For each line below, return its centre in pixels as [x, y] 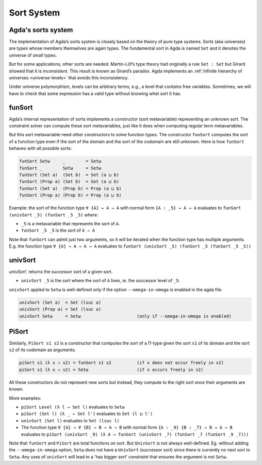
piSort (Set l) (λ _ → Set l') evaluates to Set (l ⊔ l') [87, 414]
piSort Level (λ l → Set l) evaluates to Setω [73, 407]
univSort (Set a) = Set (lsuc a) [60, 302]
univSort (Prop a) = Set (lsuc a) [60, 309]
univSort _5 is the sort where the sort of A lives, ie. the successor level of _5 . [101, 281]
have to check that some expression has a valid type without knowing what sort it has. [95, 93]
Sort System [34, 13]
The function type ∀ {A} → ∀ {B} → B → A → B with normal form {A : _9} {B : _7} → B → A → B [127, 428]
